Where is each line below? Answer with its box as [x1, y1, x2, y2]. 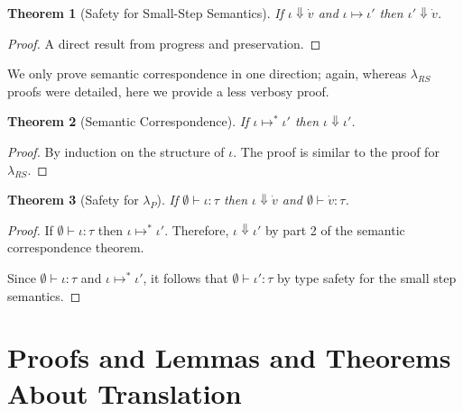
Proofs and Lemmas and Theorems [7, 339, 451, 376]
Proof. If [7, 220, 53, 239]
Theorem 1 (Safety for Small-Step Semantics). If [7, 4, 283, 22]
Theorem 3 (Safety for [7, 190, 139, 209]
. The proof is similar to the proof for [233, 142, 440, 160]
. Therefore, [164, 220, 229, 239]
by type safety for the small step [277, 268, 457, 287]
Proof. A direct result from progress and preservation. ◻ [7, 33, 321, 52]
